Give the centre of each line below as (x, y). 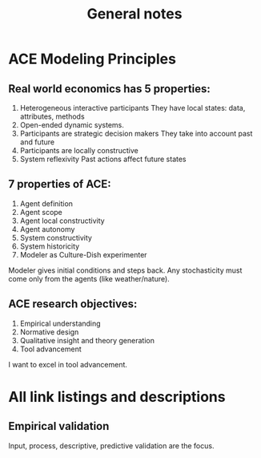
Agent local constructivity (62, 221)
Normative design (49, 332)
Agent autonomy (47, 229)
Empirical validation (59, 426)
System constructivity (56, 237)
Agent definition (46, 203)
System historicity (50, 246)
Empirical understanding (60, 323)
